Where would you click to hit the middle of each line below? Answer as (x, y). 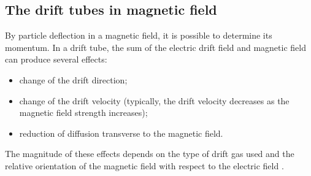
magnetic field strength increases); (83, 113)
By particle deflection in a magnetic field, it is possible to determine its (139, 35)
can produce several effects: (56, 59)
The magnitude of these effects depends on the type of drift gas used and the (150, 154)
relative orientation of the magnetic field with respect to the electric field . (144, 165)
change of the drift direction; (73, 79)
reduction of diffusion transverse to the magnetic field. (121, 133)
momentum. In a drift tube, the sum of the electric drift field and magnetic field (155, 47)
